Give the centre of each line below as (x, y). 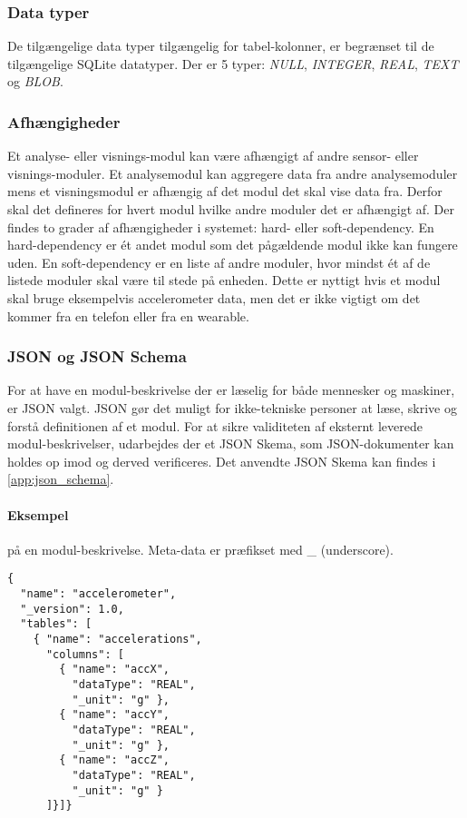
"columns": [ (85, 654)
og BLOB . (35, 81)
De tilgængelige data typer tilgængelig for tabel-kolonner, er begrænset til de (221, 46)
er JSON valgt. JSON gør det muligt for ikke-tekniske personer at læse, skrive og (232, 407)
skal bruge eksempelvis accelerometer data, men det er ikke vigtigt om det (214, 297)
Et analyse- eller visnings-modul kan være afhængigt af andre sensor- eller (213, 156)
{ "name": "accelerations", (117, 639)
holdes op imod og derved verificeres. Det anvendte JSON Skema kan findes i (222, 461)
